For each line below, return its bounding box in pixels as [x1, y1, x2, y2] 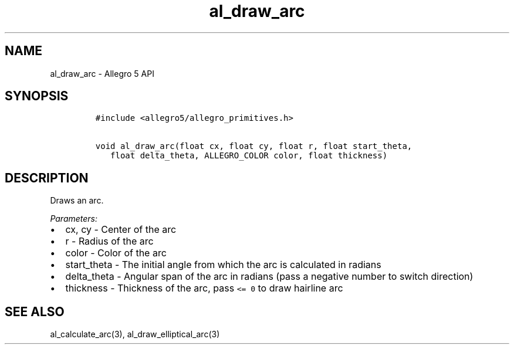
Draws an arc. [50, 195, 104, 206]
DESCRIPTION [5, 170, 89, 185]
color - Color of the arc [65, 247, 167, 259]
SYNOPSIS [5, 89, 69, 104]
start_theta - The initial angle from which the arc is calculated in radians [65, 259, 381, 271]
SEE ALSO [5, 304, 65, 319]
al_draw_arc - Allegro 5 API [50, 68, 154, 79]
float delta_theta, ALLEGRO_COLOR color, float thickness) [110, 151, 388, 161]
